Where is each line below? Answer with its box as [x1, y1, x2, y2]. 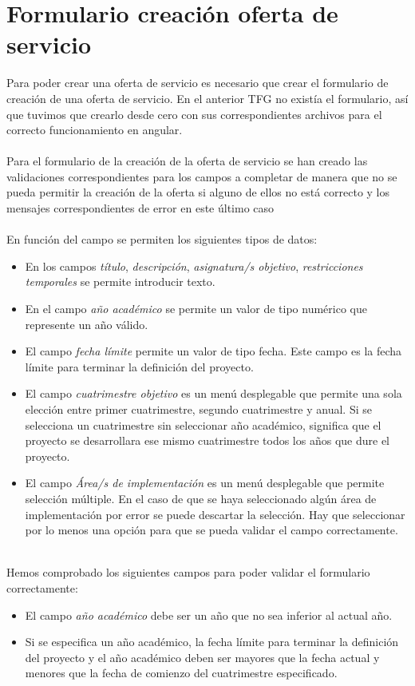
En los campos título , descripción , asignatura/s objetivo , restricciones [25, 257, 363, 274]
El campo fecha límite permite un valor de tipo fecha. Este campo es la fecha [25, 343, 402, 359]
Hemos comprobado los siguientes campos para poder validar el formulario [6, 564, 370, 581]
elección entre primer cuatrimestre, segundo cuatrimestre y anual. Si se [25, 401, 372, 417]
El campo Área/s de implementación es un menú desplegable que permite [25, 474, 385, 491]
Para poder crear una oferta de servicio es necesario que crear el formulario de [6, 74, 389, 91]
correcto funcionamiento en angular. [6, 121, 183, 138]
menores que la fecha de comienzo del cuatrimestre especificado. [25, 664, 338, 681]
